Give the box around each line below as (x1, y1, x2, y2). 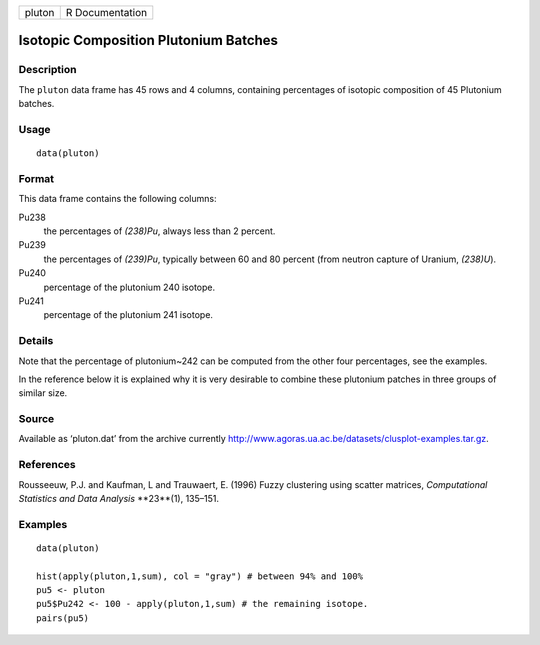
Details (18, 334, 54, 348)
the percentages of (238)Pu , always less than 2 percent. (43, 225, 276, 237)
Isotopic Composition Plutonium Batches (18, 32, 279, 49)
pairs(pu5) (36, 612, 90, 624)
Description (18, 63, 77, 77)
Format (18, 171, 55, 185)
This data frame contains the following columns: (18, 193, 217, 205)
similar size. (18, 387, 68, 399)
